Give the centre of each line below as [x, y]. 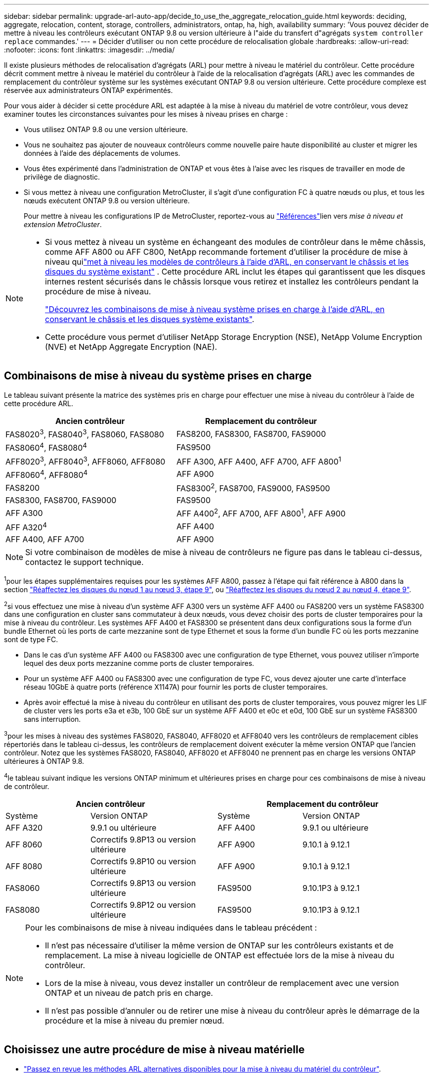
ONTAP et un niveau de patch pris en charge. [129, 993]
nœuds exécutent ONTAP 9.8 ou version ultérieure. [107, 201]
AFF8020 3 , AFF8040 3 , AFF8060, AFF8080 [86, 461]
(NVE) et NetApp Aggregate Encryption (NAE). [131, 347]
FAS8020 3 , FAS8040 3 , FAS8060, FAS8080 [85, 434]
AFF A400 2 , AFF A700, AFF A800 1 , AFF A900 [261, 513]
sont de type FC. [31, 640]
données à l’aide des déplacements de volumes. [102, 153]
